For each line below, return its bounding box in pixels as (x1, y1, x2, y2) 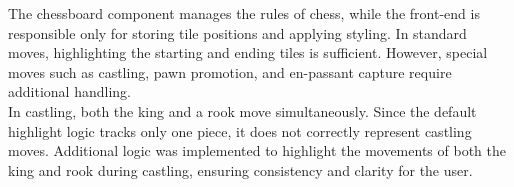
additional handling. (8, 81, 131, 102)
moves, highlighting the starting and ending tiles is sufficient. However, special (8, 42, 488, 63)
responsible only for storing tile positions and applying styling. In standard (8, 22, 467, 43)
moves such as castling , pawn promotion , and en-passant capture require (8, 61, 452, 82)
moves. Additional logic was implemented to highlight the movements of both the (8, 140, 506, 161)
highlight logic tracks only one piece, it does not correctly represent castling (8, 120, 472, 141)
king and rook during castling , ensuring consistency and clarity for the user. (8, 159, 473, 180)
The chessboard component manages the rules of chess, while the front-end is (8, 3, 480, 23)
